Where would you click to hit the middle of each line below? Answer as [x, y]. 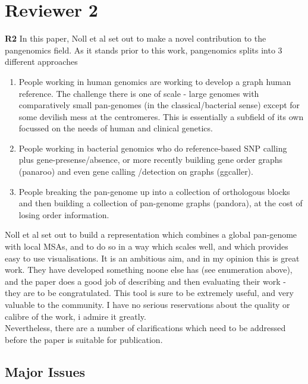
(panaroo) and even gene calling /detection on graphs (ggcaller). [136, 171]
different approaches [41, 62]
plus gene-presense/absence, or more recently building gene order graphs [150, 160]
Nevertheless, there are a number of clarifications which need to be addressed [145, 328]
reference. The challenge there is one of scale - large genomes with [139, 93]
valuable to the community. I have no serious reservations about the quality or [147, 304]
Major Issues [45, 371]
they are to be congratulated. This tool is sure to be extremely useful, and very [149, 293]
